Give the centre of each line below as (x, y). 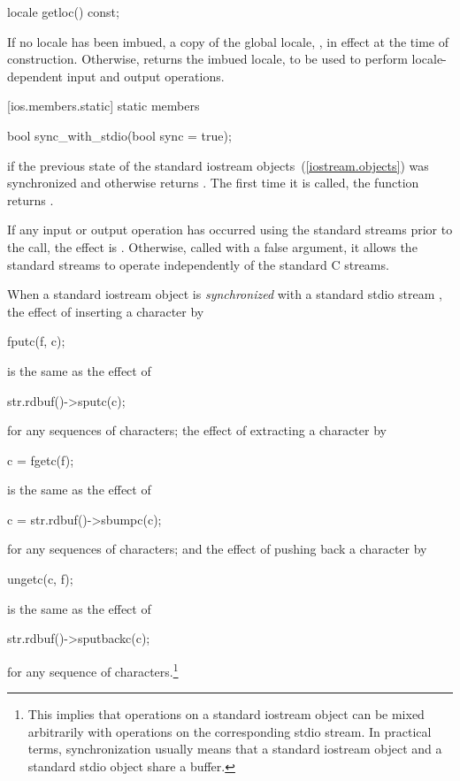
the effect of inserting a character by (106, 311)
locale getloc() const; (63, 11)
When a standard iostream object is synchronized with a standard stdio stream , (225, 294)
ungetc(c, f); (40, 579)
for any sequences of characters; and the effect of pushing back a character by (217, 549)
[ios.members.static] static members (103, 106)
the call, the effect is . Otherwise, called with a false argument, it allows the (212, 246)
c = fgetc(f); (41, 459)
